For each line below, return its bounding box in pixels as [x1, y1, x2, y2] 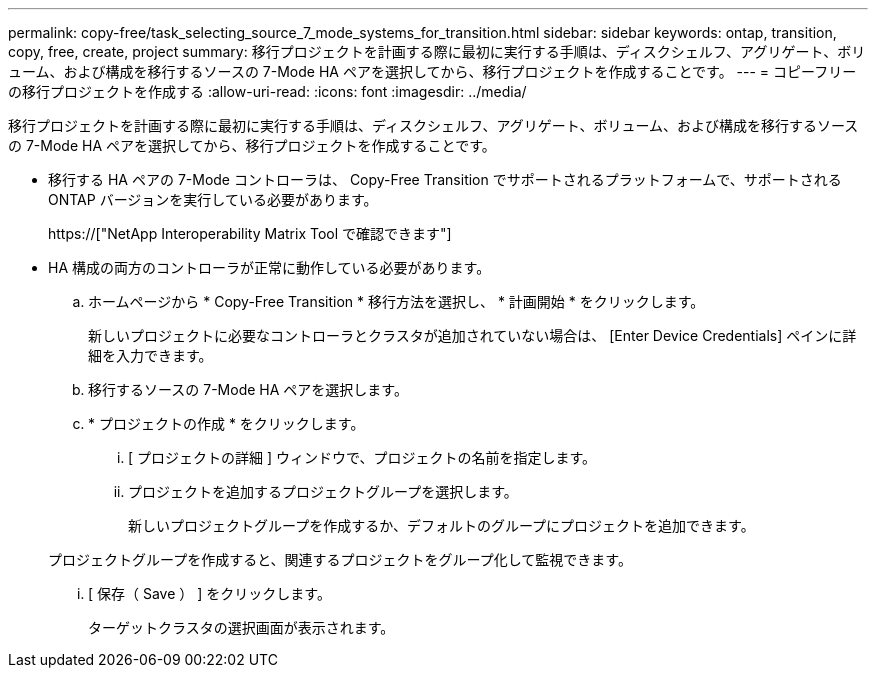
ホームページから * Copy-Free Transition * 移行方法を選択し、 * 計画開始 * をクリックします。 [88, 293, 705, 310]
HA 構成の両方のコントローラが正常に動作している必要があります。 [48, 259, 491, 276]
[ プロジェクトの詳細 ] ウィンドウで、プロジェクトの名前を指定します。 [128, 449, 597, 466]
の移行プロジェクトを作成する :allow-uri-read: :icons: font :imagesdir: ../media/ [8, 83, 527, 100]
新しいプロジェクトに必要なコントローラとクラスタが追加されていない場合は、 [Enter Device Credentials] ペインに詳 [88, 327, 857, 344]
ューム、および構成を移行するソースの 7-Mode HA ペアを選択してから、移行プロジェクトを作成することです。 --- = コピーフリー [8, 63, 857, 80]
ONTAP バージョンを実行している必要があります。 [48, 191, 378, 208]
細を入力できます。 [88, 347, 213, 364]
